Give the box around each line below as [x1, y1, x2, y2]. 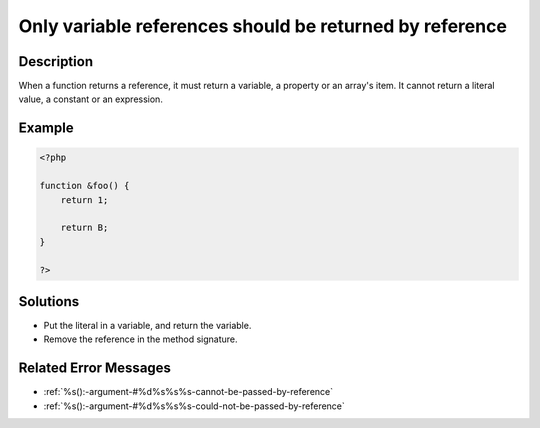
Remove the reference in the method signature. [43, 333, 239, 345]
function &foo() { [39, 180, 130, 192]
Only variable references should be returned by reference [18, 15, 507, 37]
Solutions [18, 293, 80, 310]
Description [18, 53, 94, 70]
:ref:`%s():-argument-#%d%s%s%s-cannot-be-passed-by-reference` [43, 386, 334, 398]
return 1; [60, 194, 109, 205]
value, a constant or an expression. [18, 93, 164, 105]
